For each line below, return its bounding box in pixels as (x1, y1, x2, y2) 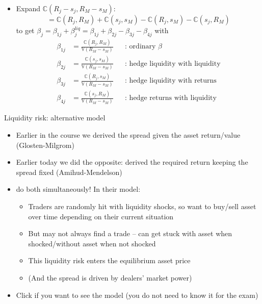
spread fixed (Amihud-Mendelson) (16, 166, 122, 177)
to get (16, 25, 35, 35)
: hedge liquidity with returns (125, 77, 217, 85)
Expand (16, 3, 41, 13)
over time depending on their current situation (28, 211, 174, 221)
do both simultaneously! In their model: (16, 184, 141, 194)
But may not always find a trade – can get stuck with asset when (28, 228, 232, 239)
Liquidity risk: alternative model (4, 112, 106, 123)
